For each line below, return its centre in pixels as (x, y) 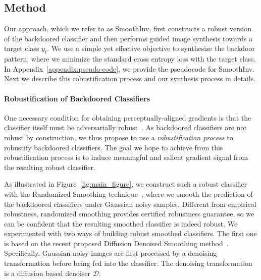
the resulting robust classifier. (50, 167)
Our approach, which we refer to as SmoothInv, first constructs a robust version (128, 29)
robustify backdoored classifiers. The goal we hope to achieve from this (114, 147)
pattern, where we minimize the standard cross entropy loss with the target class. (130, 59)
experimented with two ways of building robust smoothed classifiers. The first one (130, 233)
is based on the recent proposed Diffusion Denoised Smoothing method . (116, 243)
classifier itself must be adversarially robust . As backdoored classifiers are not (125, 127)
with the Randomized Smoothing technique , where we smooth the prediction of (128, 193)
